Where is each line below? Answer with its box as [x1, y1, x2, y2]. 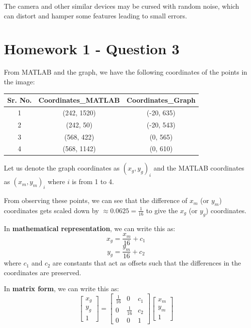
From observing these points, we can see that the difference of [4, 195, 188, 205]
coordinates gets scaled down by [4, 205, 99, 215]
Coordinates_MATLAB [38, 95, 120, 105]
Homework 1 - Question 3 [4, 39, 180, 59]
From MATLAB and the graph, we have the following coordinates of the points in [4, 67, 248, 77]
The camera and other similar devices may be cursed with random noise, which [4, 1, 239, 11]
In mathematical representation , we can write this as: [4, 223, 175, 233]
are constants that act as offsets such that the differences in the [52, 258, 241, 268]
